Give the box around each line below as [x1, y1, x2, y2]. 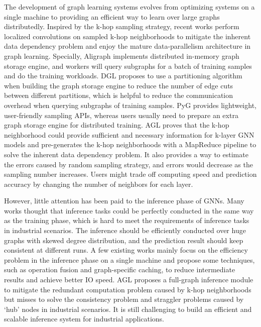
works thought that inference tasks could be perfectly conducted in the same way [4, 205, 254, 215]
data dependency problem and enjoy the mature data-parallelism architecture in [4, 41, 251, 51]
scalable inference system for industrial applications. [4, 313, 165, 324]
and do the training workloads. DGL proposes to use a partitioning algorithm [4, 70, 242, 81]
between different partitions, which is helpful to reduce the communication [4, 90, 233, 100]
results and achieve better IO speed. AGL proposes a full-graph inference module [4, 274, 253, 285]
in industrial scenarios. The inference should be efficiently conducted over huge [4, 225, 246, 236]
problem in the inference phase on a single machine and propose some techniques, [4, 254, 255, 265]
